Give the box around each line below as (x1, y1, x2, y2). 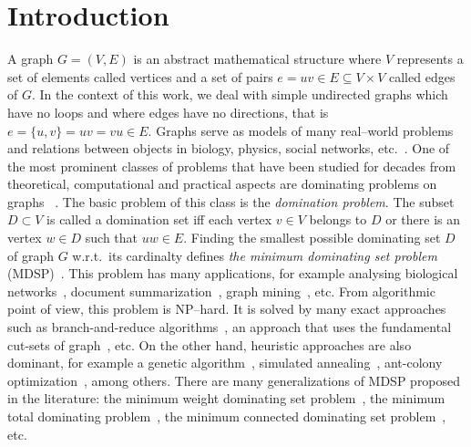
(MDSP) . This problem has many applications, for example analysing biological (7, 264, 458, 283)
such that (85, 228, 138, 247)
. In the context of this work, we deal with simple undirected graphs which (31, 85, 448, 104)
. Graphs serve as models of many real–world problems (148, 120, 454, 140)
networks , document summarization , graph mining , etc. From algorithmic (7, 281, 435, 300)
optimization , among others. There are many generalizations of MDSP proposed (7, 370, 461, 390)
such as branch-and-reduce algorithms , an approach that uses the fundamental (7, 317, 452, 337)
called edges (389, 67, 456, 86)
